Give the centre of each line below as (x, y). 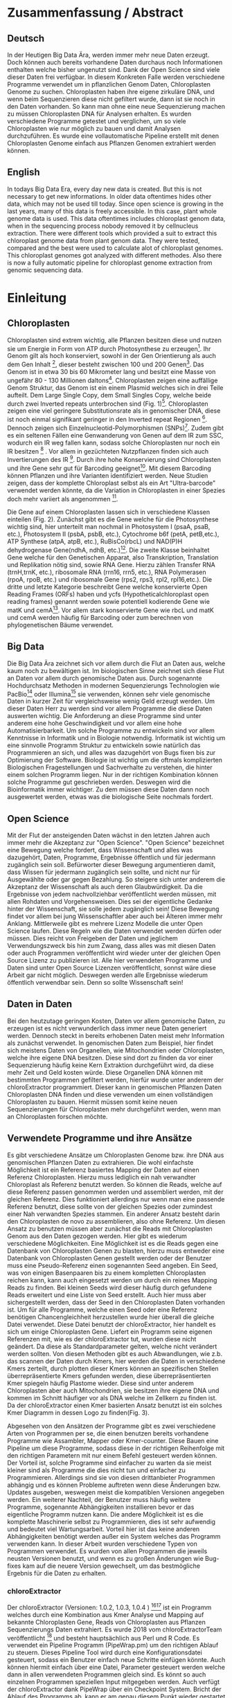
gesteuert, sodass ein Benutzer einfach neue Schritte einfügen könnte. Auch (116, 1660)
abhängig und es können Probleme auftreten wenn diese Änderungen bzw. (114, 1485)
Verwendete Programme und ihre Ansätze (100, 1138)
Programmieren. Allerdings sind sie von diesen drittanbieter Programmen (111, 1477)
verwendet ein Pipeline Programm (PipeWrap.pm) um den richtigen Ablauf (113, 1645)
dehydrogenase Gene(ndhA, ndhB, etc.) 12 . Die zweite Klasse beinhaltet (108, 550)
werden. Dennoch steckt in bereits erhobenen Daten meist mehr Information (116, 1035)
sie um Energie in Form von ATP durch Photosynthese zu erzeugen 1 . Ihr (109, 348)
